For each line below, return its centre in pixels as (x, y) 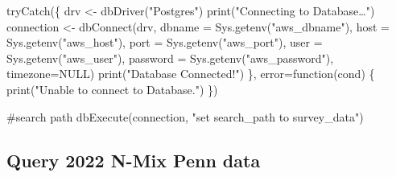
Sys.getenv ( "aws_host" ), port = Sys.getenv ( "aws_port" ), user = (165, 42)
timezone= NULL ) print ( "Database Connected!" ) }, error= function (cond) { (191, 74)
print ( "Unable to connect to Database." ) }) (112, 89)
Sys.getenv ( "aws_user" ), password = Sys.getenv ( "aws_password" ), (170, 58)
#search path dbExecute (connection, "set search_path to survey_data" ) (185, 116)
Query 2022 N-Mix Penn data (134, 160)
